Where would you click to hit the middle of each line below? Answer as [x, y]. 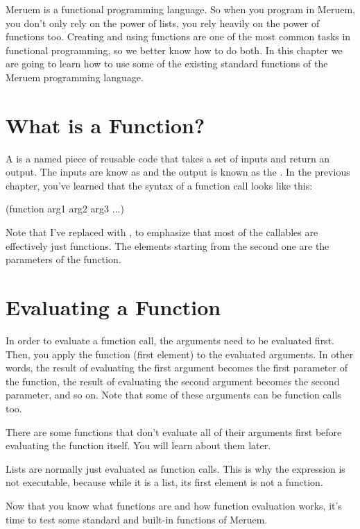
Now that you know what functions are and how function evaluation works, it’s [174, 505]
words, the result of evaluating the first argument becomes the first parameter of [177, 368]
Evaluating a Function [113, 307]
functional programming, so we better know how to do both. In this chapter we [174, 50]
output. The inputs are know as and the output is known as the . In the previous [178, 172]
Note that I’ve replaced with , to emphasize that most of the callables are [162, 232]
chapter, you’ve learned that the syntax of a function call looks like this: [159, 185]
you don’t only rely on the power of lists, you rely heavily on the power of [163, 23]
